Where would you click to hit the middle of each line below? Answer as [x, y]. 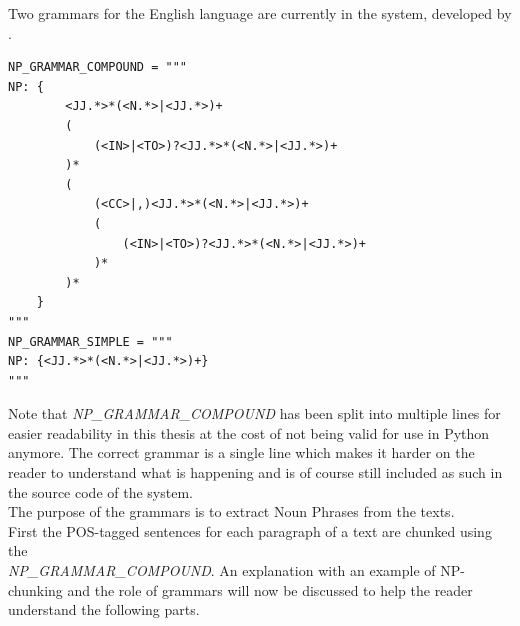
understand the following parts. [104, 609]
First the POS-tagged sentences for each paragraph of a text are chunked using [250, 530]
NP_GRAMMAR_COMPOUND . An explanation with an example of [222, 570]
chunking [35, 589]
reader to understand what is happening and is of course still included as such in [255, 472]
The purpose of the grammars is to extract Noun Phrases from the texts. [231, 511]
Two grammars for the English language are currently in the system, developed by [260, 13]
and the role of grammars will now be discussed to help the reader [270, 589]
